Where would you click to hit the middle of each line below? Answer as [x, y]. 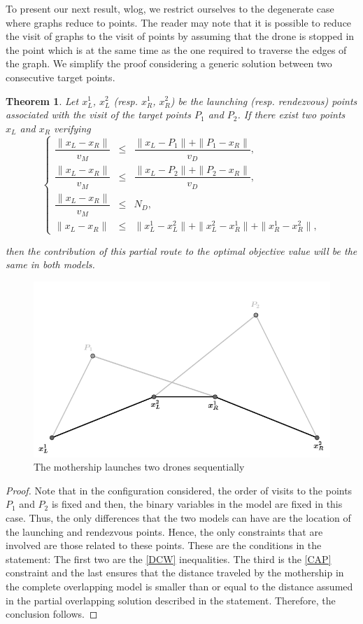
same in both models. [50, 264]
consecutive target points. [60, 77]
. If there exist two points [291, 115]
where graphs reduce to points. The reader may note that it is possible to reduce [179, 22]
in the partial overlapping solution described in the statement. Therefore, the [171, 600]
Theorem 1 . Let [42, 100]
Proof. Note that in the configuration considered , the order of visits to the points [179, 490]
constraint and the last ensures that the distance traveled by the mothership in [175, 573]
